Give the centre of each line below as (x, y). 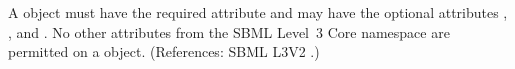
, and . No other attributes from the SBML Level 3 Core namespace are (229, 31)
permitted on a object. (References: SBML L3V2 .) (164, 51)
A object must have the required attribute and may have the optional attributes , (258, 12)
